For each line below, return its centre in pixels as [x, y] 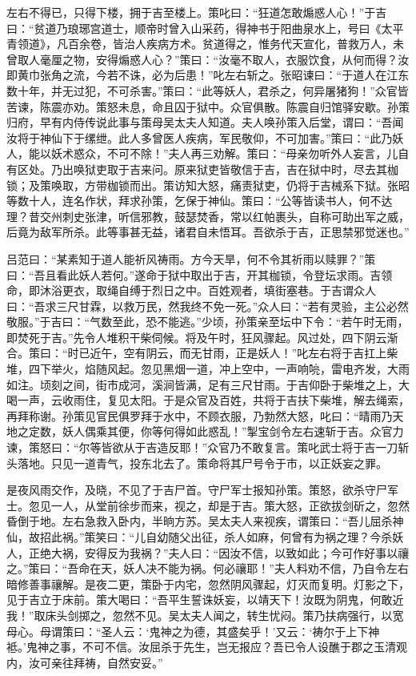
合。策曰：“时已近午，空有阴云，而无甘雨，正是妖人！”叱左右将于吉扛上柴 [202, 353]
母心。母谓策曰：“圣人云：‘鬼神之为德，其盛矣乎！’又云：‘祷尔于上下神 [193, 631]
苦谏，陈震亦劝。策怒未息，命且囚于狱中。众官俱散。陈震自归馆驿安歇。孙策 [208, 106]
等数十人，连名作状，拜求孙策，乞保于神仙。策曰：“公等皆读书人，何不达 [200, 201]
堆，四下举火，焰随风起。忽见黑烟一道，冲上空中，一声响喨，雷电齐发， [197, 369]
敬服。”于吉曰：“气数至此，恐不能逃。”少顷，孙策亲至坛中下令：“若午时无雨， [208, 322]
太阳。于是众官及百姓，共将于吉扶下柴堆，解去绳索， [269, 400]
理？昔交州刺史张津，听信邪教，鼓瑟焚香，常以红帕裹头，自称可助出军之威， [208, 216]
